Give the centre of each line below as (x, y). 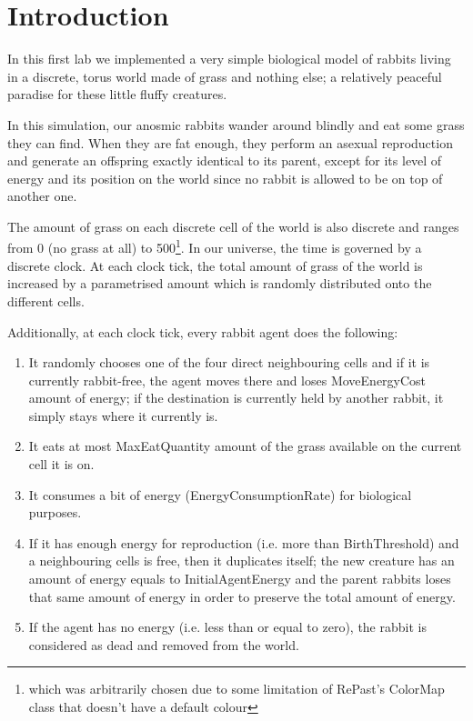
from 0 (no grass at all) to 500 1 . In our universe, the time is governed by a (215, 246)
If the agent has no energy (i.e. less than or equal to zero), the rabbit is (227, 627)
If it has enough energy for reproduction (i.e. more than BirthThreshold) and (244, 542)
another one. (42, 196)
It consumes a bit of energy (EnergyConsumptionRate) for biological (220, 494)
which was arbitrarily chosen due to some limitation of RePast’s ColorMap (236, 689)
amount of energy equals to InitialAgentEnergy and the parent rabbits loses (240, 579)
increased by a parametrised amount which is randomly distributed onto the (220, 283)
